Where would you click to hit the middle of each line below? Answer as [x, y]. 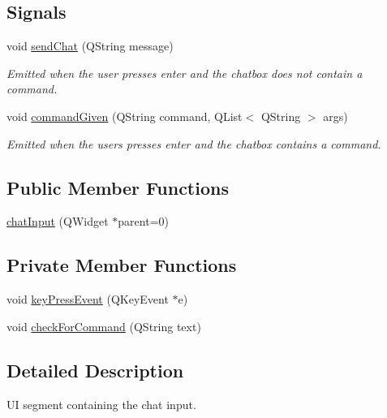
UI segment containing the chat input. [101, 404]
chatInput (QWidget [58, 221]
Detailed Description [95, 370]
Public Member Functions [118, 187]
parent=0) [143, 221]
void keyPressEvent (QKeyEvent [88, 299]
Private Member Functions [122, 265]
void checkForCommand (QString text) [104, 326]
